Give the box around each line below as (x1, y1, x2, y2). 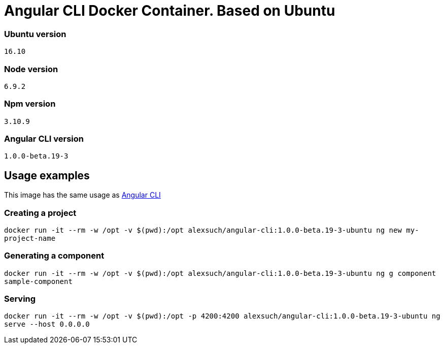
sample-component (4, 277, 73, 286)
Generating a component (4, 250, 105, 261)
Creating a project (4, 207, 77, 218)
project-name (4, 234, 56, 242)
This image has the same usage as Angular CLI (4, 191, 161, 200)
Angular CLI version (4, 134, 84, 144)
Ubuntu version (4, 28, 66, 39)
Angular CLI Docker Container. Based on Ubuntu (4, 2, 335, 19)
